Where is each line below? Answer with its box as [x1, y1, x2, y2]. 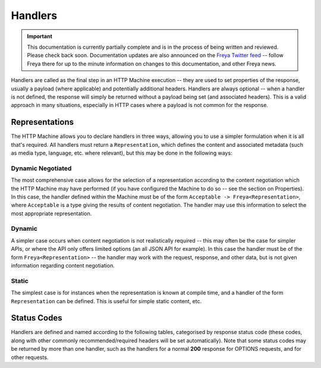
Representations [11, 117, 74, 127]
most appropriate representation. [11, 210, 92, 217]
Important [27, 33, 53, 40]
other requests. [11, 354, 49, 361]
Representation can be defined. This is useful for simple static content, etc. [11, 297, 202, 304]
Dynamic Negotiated [11, 164, 72, 172]
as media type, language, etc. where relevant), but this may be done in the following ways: [11, 149, 232, 156]
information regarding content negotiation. [11, 262, 115, 269]
